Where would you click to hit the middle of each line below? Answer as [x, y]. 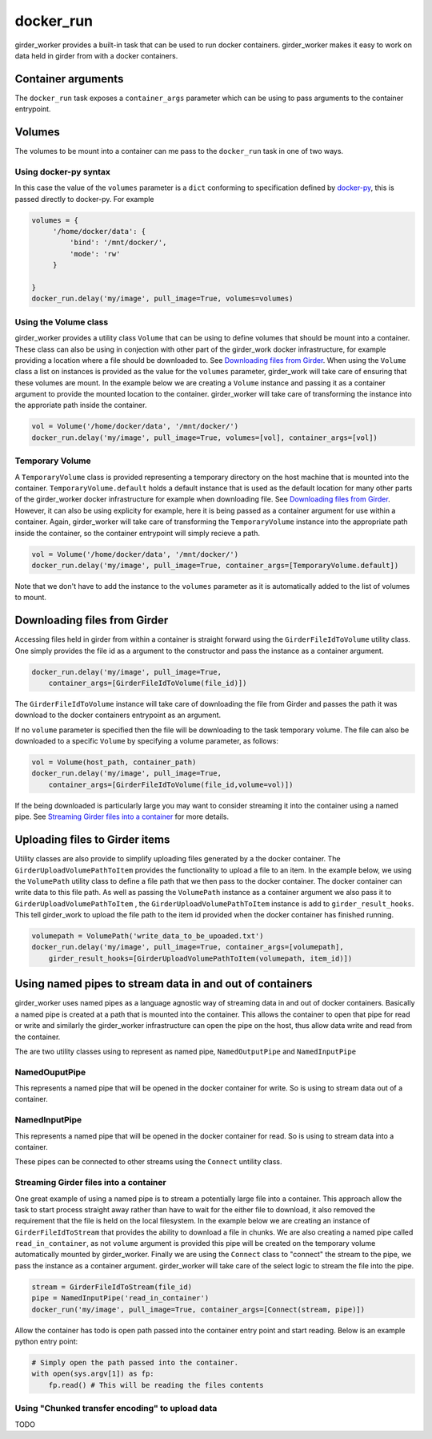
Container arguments [69, 79]
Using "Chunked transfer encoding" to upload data [116, 1409]
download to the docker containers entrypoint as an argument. [118, 715]
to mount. [31, 598]
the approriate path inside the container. [81, 405]
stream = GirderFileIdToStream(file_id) [112, 1287]
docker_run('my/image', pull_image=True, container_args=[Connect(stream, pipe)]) [198, 1309]
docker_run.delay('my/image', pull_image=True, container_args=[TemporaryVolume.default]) [215, 565]
